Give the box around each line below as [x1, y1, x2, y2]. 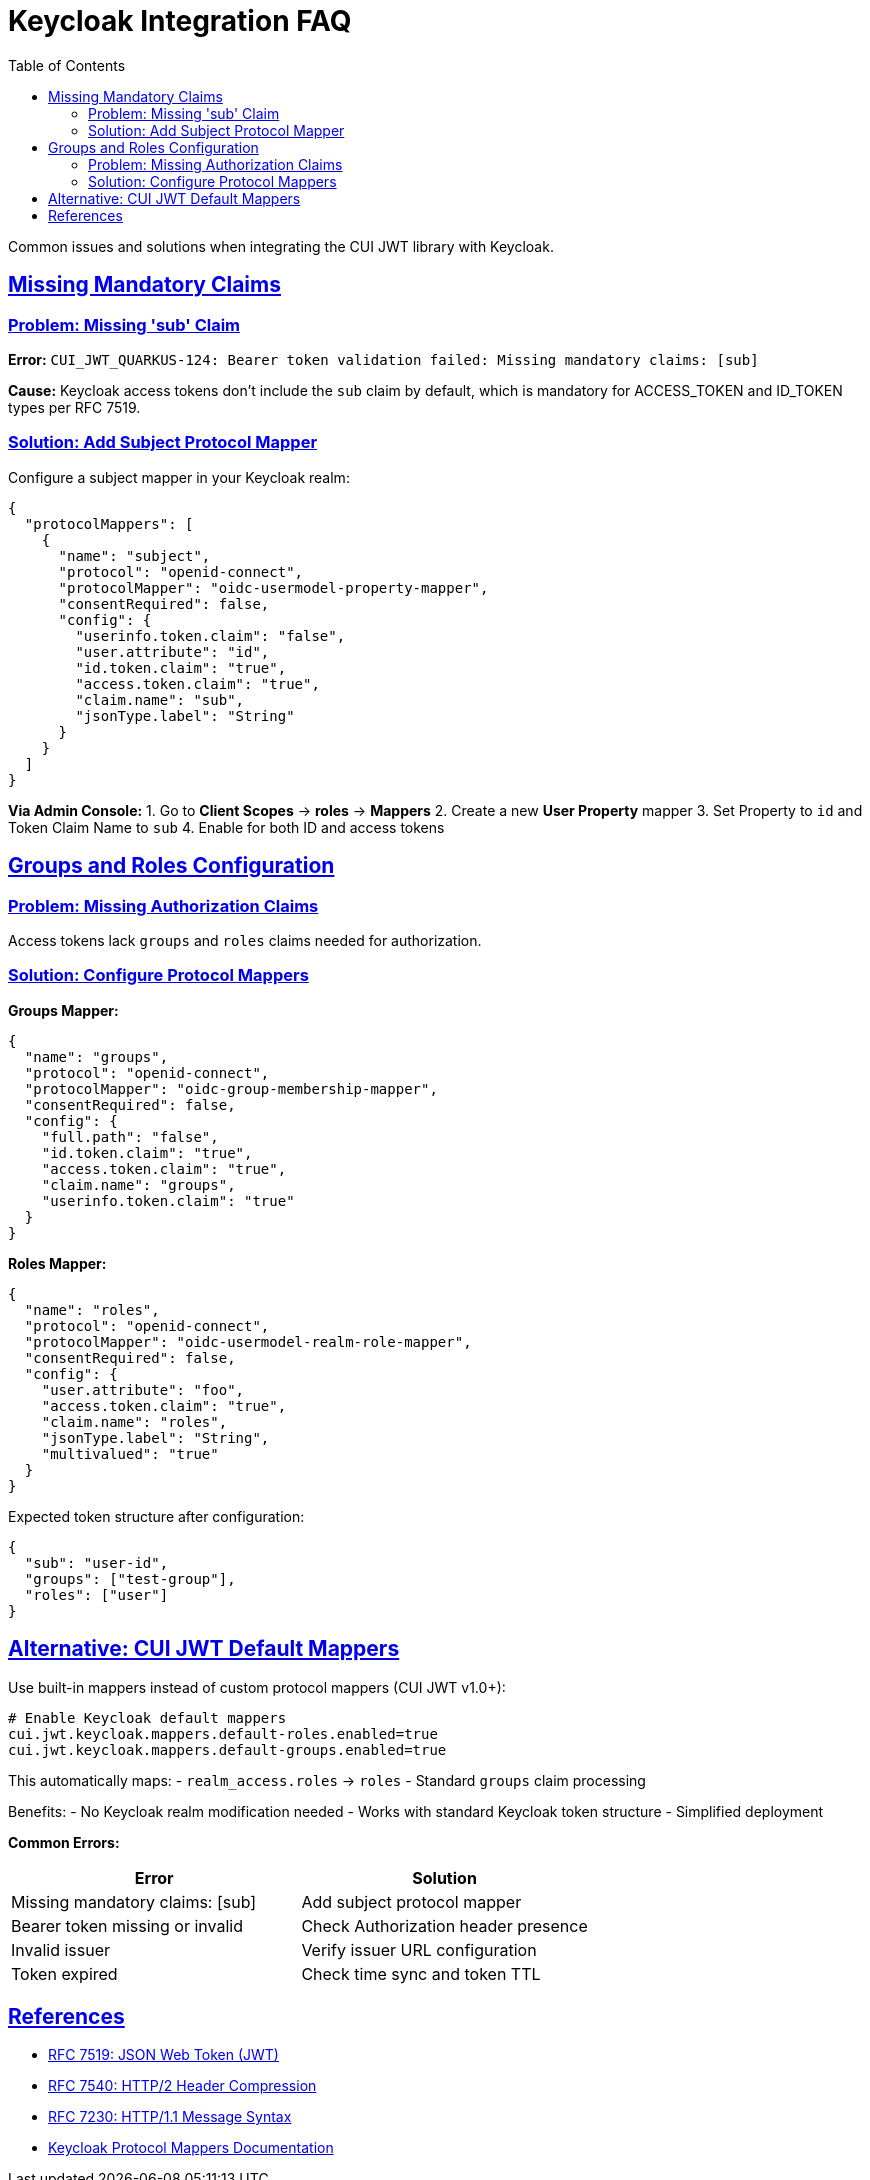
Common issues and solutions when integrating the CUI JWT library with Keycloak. [8, 237, 554, 255]
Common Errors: [8, 1833, 120, 1851]
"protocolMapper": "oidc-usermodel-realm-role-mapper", [24, 1333, 472, 1350]
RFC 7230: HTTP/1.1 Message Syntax [48, 2108, 292, 2126]
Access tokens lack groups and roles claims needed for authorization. [8, 931, 482, 949]
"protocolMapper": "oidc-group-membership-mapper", [24, 1080, 438, 1097]
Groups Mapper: [8, 1001, 119, 1019]
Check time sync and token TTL [301, 1963, 541, 1984]
